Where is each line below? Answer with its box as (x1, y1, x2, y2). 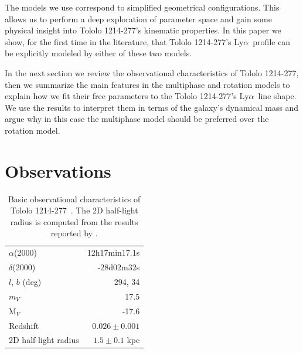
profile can (253, 35, 291, 47)
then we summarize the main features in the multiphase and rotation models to (5, 78, 290, 90)
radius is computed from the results (10, 215, 138, 228)
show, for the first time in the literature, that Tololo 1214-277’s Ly (5, 35, 244, 47)
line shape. (258, 90, 297, 102)
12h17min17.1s (87, 246, 140, 259)
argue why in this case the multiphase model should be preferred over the (5, 113, 269, 125)
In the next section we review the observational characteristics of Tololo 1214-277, (5, 66, 299, 79)
